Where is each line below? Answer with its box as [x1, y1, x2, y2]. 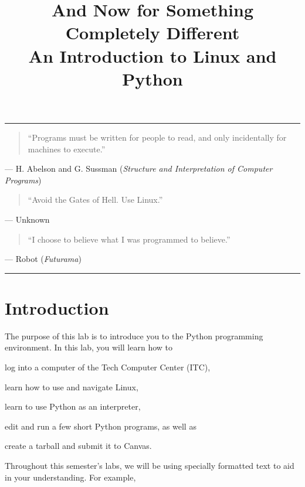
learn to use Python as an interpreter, [5, 400, 141, 413]
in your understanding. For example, [5, 471, 136, 483]
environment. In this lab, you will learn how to [5, 341, 173, 353]
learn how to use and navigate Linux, [5, 380, 138, 393]
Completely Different [65, 21, 240, 45]
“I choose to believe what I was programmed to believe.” [28, 233, 231, 245]
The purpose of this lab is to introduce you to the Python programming [5, 329, 263, 342]
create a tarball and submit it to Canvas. [5, 440, 152, 452]
